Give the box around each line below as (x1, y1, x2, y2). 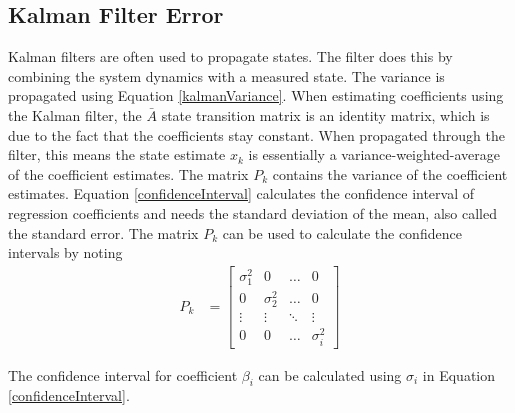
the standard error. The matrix (8, 222, 199, 243)
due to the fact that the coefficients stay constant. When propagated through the (8, 124, 505, 145)
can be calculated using (258, 364, 402, 385)
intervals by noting (8, 242, 123, 263)
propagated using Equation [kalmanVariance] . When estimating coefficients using (8, 85, 504, 106)
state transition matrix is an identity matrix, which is (161, 104, 490, 125)
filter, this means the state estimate (8, 144, 226, 165)
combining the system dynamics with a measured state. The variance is (8, 65, 445, 86)
